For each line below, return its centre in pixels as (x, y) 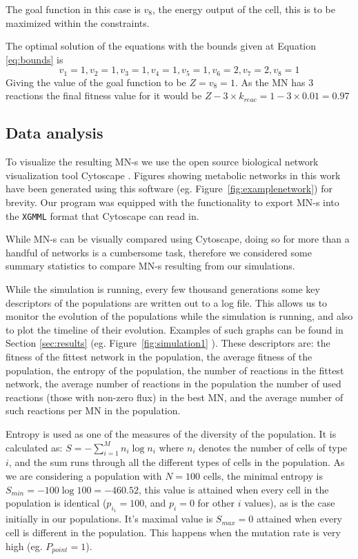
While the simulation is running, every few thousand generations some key (163, 289)
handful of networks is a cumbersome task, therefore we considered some (159, 252)
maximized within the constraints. (78, 22)
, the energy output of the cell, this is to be (244, 9)
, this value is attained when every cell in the (233, 489)
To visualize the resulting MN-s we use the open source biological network (162, 162)
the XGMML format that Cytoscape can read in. (102, 215)
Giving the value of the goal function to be (96, 82)
